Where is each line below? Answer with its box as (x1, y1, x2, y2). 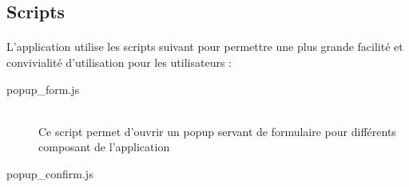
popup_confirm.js (6, 165, 93, 181)
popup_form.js (6, 80, 80, 97)
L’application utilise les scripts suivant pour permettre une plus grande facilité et (6, 38, 403, 55)
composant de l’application (38, 138, 170, 155)
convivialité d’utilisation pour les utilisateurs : (6, 53, 232, 70)
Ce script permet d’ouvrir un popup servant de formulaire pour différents (38, 123, 396, 139)
